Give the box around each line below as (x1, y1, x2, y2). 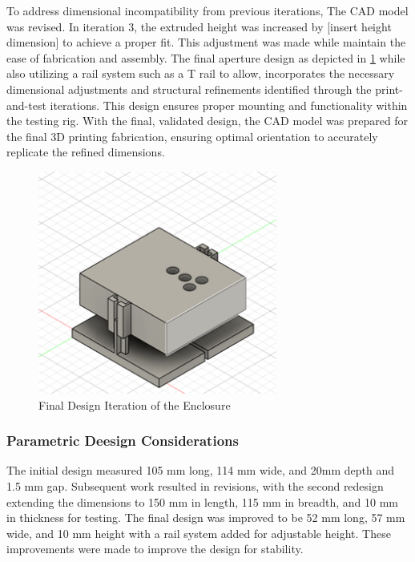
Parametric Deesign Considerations (6, 431, 239, 451)
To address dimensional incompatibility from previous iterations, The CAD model (6, 2, 409, 18)
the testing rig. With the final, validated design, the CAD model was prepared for (6, 112, 409, 129)
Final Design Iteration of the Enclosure (38, 396, 231, 413)
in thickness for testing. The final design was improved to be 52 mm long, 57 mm (6, 509, 405, 526)
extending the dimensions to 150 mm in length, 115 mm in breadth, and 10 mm (6, 493, 399, 510)
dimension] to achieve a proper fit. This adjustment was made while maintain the (6, 34, 406, 51)
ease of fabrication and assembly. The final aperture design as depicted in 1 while (6, 49, 405, 66)
